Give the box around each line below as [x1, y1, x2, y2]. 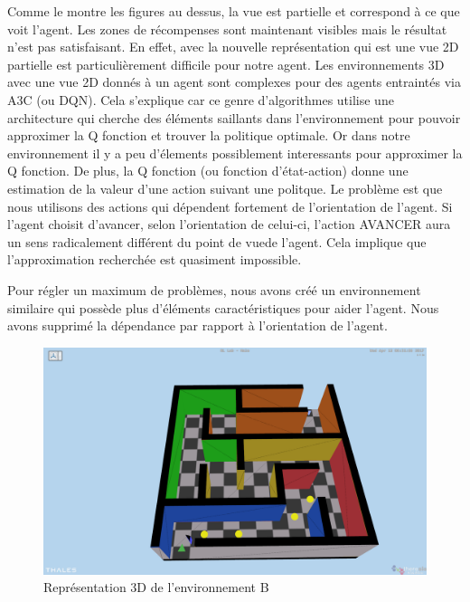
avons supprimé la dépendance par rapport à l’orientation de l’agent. [7, 316, 388, 335]
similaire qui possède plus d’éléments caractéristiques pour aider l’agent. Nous [7, 298, 439, 317]
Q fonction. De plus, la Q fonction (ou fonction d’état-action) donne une [7, 161, 409, 180]
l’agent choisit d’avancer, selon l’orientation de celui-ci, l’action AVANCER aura [7, 215, 451, 234]
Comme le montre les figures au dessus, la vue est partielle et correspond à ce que [7, 2, 460, 20]
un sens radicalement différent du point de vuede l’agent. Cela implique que [7, 232, 427, 251]
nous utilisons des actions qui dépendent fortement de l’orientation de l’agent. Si [7, 196, 453, 215]
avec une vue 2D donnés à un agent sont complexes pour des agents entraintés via [7, 72, 461, 91]
